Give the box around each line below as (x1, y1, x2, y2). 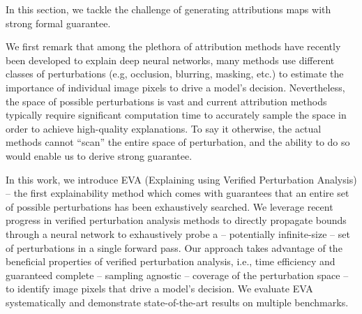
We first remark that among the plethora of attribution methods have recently (6, 39, 341, 54)
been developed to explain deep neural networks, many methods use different (6, 52, 335, 67)
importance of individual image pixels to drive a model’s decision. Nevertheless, (6, 80, 345, 94)
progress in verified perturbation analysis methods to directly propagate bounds (6, 213, 347, 227)
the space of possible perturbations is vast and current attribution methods (6, 94, 327, 108)
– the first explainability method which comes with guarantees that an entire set (6, 186, 349, 200)
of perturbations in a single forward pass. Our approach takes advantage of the (6, 240, 342, 255)
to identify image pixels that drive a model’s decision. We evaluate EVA (6, 281, 313, 296)
